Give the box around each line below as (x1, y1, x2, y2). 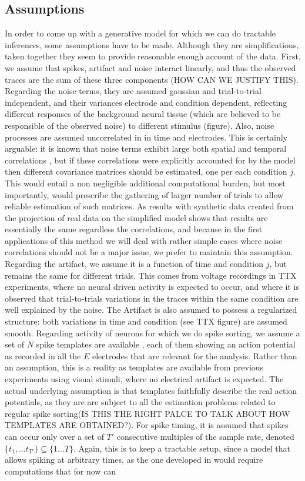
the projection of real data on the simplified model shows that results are (5, 211, 268, 223)
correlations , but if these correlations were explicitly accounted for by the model (5, 153, 296, 166)
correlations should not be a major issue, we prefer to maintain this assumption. (5, 246, 293, 258)
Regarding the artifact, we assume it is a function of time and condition (5, 258, 263, 270)
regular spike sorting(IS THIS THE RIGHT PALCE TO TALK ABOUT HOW (5, 407, 290, 419)
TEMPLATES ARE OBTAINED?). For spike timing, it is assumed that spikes (5, 419, 289, 431)
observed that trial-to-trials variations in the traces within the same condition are (5, 292, 299, 304)
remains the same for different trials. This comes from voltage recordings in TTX (5, 269, 297, 281)
